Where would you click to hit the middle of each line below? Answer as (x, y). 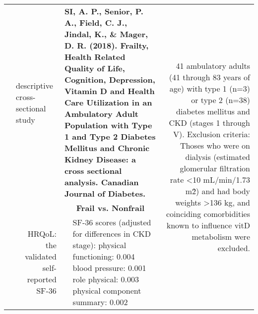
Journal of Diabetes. (105, 193)
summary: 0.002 (100, 302)
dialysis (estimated (218, 157)
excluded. (234, 248)
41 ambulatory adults (213, 65)
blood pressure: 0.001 (109, 268)
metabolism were (221, 236)
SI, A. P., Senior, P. (104, 11)
